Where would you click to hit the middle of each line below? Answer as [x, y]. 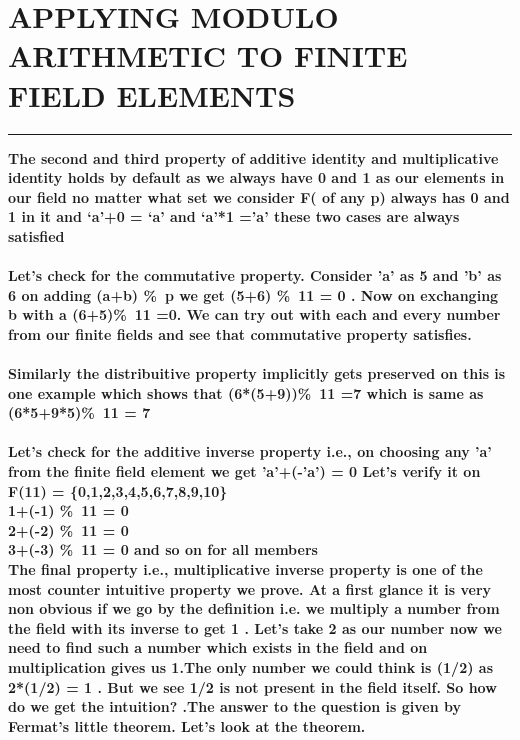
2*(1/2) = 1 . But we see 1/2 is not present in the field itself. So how [252, 686]
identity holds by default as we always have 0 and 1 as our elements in [256, 177]
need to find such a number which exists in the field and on [218, 647]
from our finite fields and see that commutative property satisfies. [240, 333]
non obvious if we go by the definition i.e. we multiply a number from [254, 608]
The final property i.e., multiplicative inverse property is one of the [245, 568]
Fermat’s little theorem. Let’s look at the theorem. [187, 725]
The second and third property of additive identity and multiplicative [253, 157]
